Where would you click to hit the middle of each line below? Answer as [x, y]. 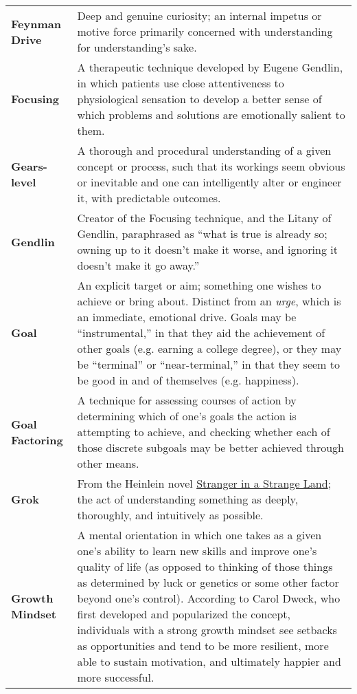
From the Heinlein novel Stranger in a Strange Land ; [204, 483]
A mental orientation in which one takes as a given [199, 535]
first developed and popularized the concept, [184, 614]
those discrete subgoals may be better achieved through [210, 447]
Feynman [36, 23]
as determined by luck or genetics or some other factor [208, 582]
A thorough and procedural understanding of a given [204, 150]
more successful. [116, 677]
